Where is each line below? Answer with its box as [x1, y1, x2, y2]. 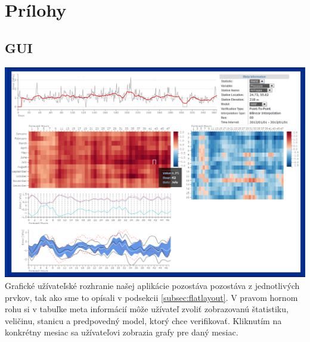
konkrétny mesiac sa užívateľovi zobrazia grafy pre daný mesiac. [5, 326, 238, 338]
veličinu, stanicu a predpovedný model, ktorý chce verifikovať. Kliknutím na [5, 314, 282, 327]
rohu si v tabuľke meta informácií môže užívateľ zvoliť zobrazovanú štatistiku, [5, 303, 289, 315]
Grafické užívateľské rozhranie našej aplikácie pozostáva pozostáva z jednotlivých [5, 279, 300, 292]
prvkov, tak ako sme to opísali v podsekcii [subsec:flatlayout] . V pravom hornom [5, 291, 298, 303]
